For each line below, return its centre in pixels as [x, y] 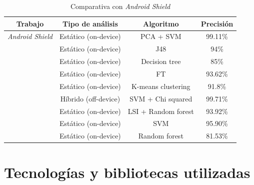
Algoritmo [161, 23]
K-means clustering [161, 86]
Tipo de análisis [90, 23]
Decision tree [161, 61]
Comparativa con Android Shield [120, 6]
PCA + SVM [161, 36]
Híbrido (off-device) [90, 98]
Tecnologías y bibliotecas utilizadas [127, 172]
